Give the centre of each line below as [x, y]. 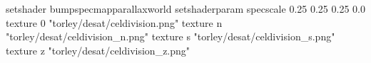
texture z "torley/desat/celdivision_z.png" [98, 50]
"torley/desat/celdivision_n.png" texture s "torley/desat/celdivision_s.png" [171, 36]
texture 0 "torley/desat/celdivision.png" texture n [114, 22]
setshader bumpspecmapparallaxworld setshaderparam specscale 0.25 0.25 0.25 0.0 [185, 8]
